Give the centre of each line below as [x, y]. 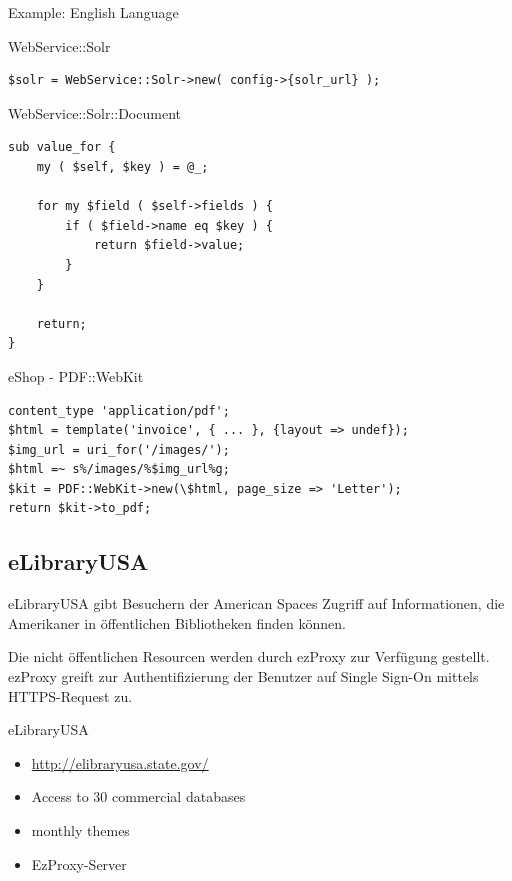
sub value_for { [62, 147]
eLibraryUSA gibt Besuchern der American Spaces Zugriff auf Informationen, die [256, 603]
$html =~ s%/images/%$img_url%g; [119, 469]
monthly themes [80, 830]
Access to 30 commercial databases [138, 796]
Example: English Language [93, 12]
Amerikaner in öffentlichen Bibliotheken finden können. [177, 622]
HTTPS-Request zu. [70, 695]
